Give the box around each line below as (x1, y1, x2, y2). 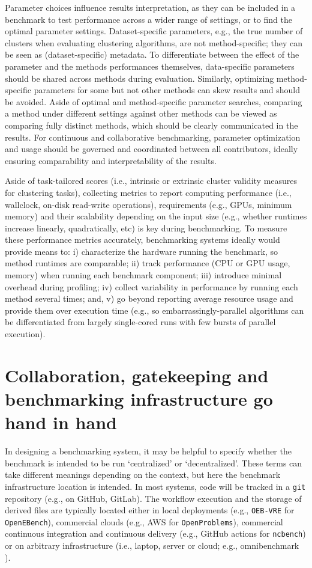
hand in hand (5, 410, 117, 435)
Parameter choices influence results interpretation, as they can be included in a (5, 1, 296, 13)
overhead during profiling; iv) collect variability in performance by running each (5, 280, 298, 293)
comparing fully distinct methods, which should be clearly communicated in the (5, 118, 298, 131)
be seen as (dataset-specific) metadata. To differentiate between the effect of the (5, 48, 299, 61)
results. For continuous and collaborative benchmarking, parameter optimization (5, 130, 301, 143)
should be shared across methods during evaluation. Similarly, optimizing (5, 72, 274, 84)
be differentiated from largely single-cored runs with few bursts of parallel (5, 316, 276, 328)
